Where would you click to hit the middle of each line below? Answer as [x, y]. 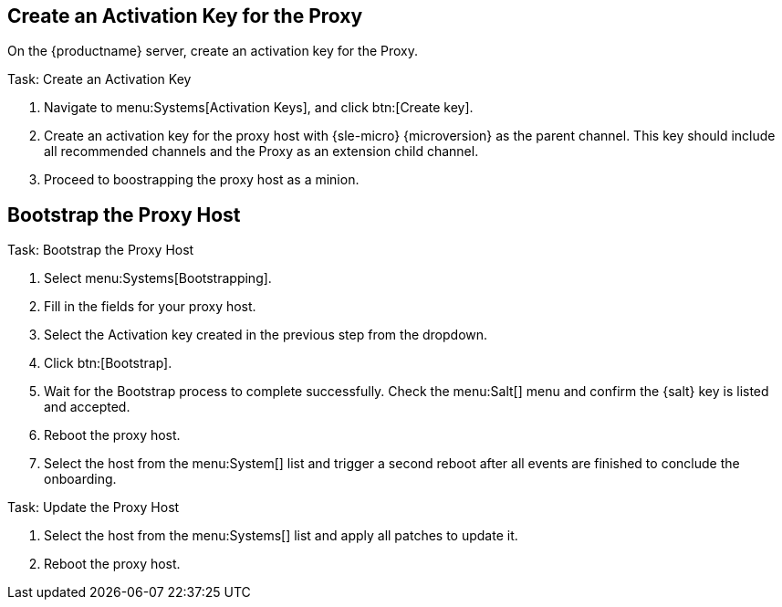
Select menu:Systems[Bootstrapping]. [158, 278]
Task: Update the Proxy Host [94, 508]
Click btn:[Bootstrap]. [108, 363]
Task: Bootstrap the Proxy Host [101, 250]
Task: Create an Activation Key [99, 79]
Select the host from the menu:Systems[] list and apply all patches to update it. [281, 536]
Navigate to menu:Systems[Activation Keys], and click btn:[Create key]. [259, 108]
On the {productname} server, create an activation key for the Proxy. [213, 51]
